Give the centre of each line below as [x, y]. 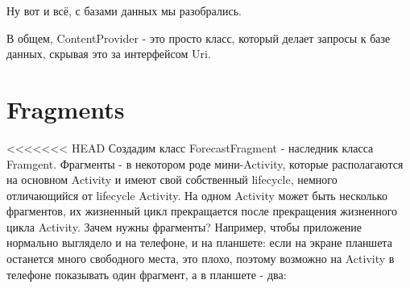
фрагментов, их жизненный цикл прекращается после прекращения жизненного [202, 211]
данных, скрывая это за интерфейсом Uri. [109, 54]
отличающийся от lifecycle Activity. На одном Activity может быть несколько [197, 195]
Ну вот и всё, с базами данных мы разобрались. [124, 10]
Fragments [66, 109]
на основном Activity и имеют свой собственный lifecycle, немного [172, 179]
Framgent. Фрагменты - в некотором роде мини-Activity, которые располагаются [205, 163]
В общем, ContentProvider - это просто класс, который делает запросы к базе [199, 38]
